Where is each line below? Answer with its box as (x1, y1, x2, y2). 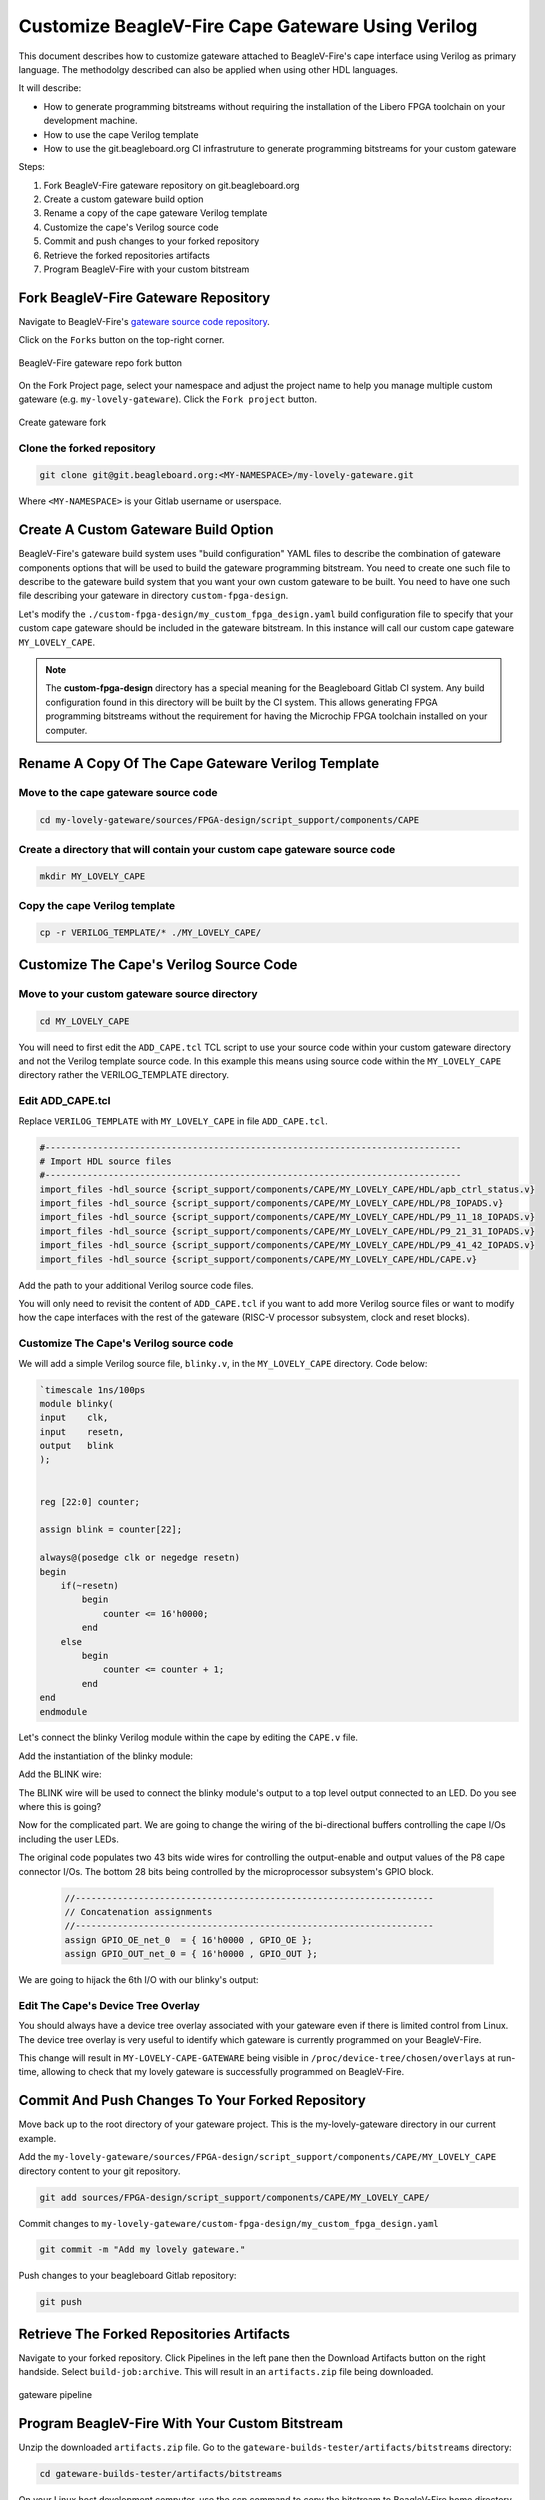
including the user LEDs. (18, 1833, 119, 1845)
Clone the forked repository (18, 441, 156, 455)
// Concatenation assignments (64, 1906, 213, 1917)
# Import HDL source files (39, 1155, 172, 1167)
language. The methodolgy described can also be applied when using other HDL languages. (18, 63, 399, 75)
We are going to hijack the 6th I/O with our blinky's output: (18, 1974, 259, 1986)
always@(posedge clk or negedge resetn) (39, 1552, 240, 1564)
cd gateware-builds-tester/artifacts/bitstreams (39, 2468, 283, 2479)
